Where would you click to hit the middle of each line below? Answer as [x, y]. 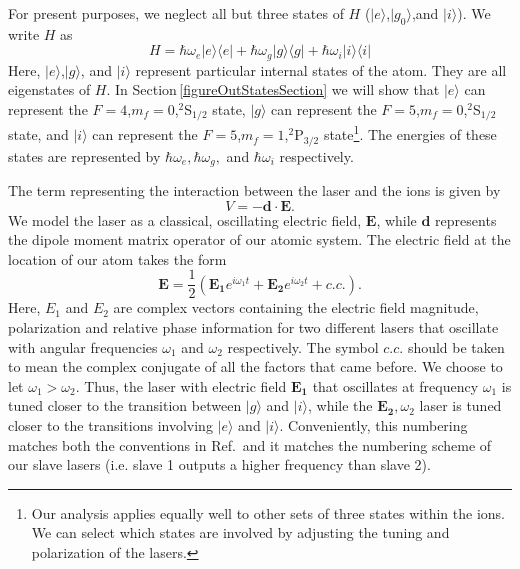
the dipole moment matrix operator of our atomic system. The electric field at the [259, 239]
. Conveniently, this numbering [373, 425]
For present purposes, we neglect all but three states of [176, 13]
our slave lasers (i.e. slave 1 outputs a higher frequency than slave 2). [219, 464]
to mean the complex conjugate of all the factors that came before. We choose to [255, 366]
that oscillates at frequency [395, 385]
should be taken [456, 346]
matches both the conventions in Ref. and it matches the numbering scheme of [250, 444]
